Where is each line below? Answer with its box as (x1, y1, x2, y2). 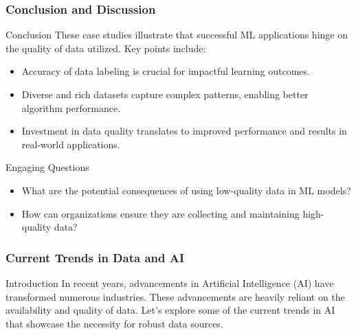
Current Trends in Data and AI (5, 249, 185, 266)
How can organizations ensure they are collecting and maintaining (21, 206, 300, 220)
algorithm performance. (21, 100, 121, 115)
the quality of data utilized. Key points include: (5, 41, 206, 55)
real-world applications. (21, 137, 120, 151)
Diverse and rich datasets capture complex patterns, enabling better (21, 87, 309, 101)
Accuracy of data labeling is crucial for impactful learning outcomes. (21, 64, 310, 78)
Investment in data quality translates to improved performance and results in (21, 124, 347, 138)
